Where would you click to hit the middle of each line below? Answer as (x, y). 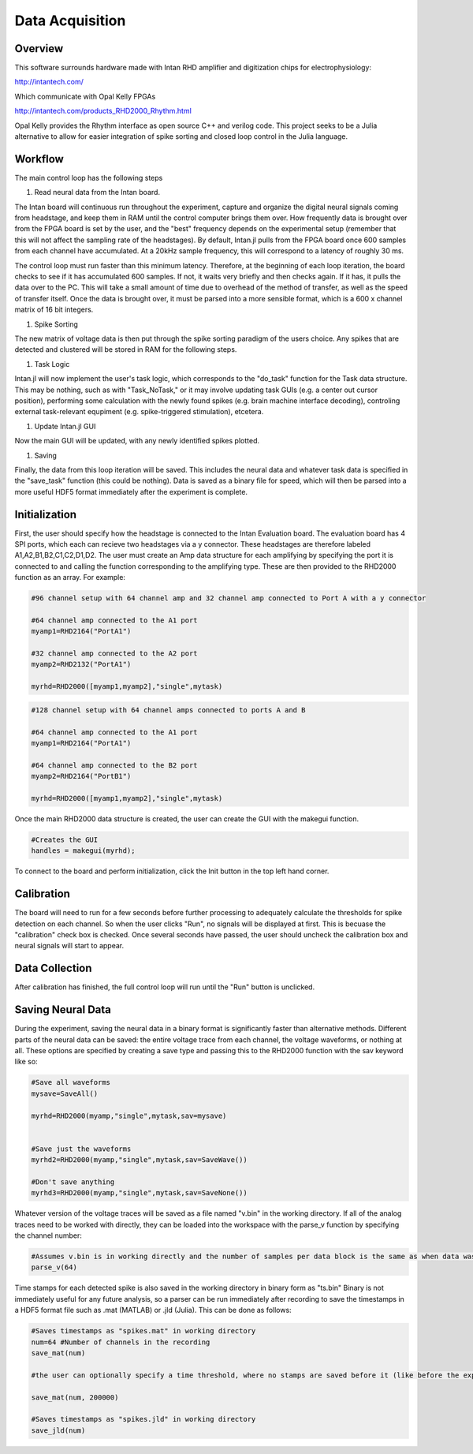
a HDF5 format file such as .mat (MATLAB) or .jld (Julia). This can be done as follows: (153, 1310)
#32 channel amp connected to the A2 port (114, 654)
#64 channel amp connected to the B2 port (114, 765)
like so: (26, 1062)
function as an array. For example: (70, 577)
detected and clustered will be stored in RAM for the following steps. (126, 349)
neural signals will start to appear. (69, 946)
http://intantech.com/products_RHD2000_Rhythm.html (103, 111)
